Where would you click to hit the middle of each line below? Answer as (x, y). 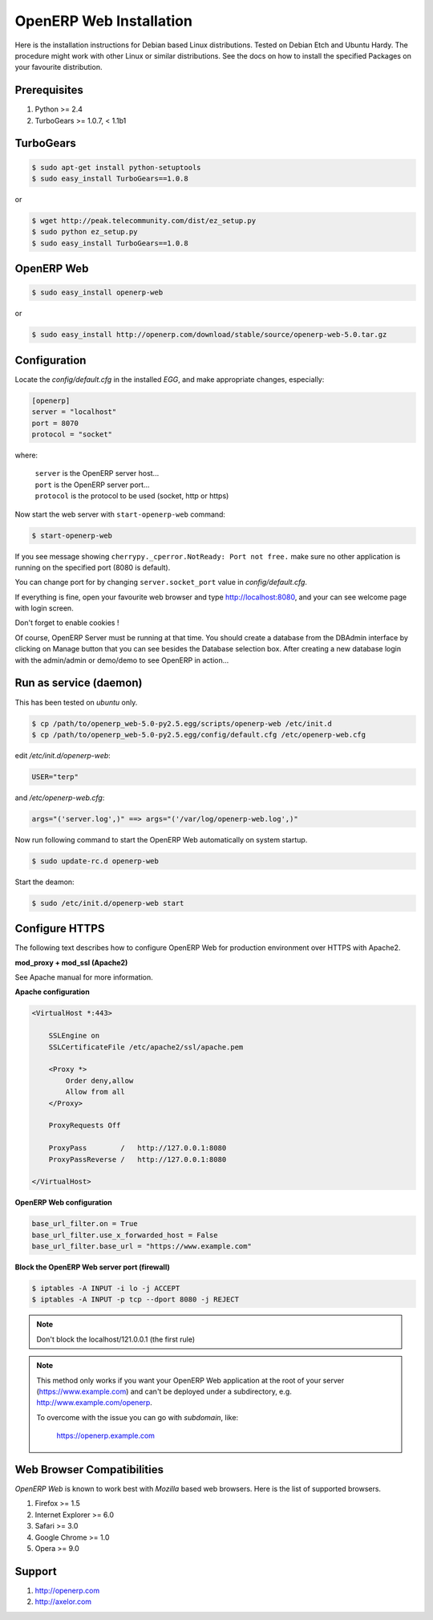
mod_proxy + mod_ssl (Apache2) (71, 962)
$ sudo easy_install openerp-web (97, 292)
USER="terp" (55, 777)
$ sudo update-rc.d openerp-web (95, 861)
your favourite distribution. (59, 67)
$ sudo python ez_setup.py (85, 232)
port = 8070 (55, 423)
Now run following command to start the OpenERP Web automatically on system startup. (161, 839)
